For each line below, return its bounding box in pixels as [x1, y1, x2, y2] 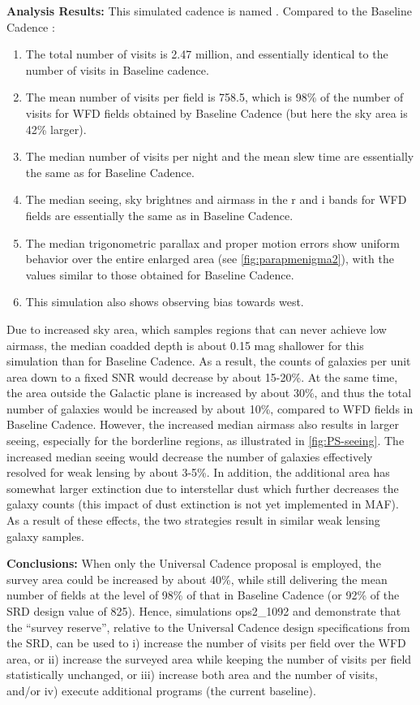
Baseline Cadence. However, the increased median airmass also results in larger [6, 416, 399, 433]
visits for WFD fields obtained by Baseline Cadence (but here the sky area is [25, 104, 408, 121]
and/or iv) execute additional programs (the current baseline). [6, 681, 316, 699]
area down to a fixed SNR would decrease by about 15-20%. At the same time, [6, 368, 398, 385]
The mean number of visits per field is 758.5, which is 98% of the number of [25, 89, 404, 106]
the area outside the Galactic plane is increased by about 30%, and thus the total [6, 384, 412, 401]
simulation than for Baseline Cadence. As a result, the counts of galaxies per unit [6, 352, 411, 370]
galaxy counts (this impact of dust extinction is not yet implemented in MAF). [6, 495, 399, 513]
